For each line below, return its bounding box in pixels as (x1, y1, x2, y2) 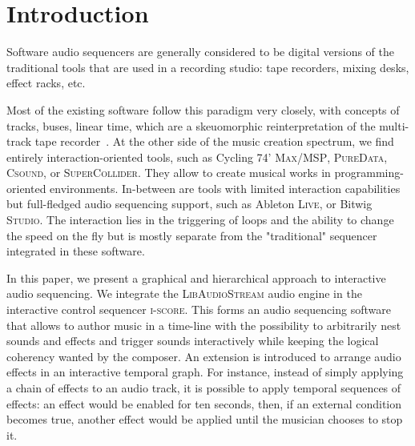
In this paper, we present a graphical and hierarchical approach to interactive (6, 269, 386, 286)
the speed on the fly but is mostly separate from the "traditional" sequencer (6, 227, 377, 243)
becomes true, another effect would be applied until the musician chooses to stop (6, 411, 403, 428)
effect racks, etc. (6, 74, 86, 91)
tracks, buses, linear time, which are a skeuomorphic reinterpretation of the (6, 117, 376, 134)
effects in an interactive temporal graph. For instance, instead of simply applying (6, 364, 404, 380)
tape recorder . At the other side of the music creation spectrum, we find (34, 133, 394, 150)
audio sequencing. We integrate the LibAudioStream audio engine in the (6, 285, 362, 302)
